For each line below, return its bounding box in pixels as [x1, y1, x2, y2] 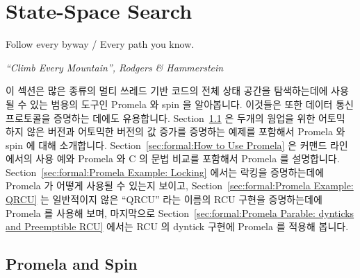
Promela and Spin [6, 253, 138, 275]
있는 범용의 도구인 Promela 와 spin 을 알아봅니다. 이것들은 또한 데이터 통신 [30, 96, 354, 111]
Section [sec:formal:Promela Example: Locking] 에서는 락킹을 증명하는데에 [6, 164, 325, 179]
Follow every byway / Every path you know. [6, 37, 195, 51]
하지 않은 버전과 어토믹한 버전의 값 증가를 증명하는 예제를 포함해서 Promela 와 [6, 124, 345, 139]
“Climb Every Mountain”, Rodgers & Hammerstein [6, 60, 224, 74]
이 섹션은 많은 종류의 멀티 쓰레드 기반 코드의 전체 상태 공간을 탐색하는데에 [6, 83, 328, 98]
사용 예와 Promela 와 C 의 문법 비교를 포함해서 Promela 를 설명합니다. [35, 151, 340, 166]
